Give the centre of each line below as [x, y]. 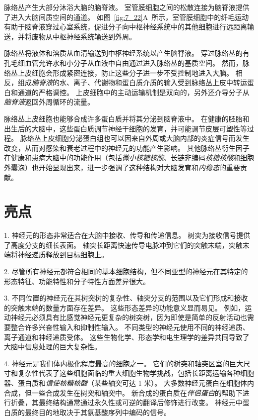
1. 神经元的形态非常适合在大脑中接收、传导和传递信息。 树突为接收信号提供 [127, 235]
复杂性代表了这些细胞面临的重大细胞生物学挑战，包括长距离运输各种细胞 [136, 373]
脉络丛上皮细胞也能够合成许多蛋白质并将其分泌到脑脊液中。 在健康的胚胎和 [127, 118]
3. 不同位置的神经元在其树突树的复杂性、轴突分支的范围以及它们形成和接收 [126, 298]
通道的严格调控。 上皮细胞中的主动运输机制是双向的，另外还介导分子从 [133, 92]
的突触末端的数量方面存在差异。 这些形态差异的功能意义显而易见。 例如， [125, 307]
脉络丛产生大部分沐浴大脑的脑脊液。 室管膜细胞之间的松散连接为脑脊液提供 [127, 7]
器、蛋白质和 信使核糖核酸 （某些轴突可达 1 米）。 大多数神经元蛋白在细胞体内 [129, 382]
